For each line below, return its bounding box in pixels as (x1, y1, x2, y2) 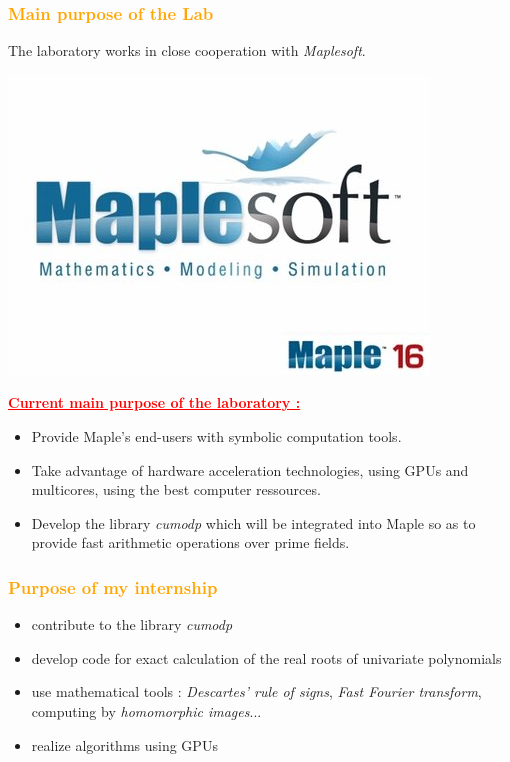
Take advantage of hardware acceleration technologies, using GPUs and (31, 459, 469, 480)
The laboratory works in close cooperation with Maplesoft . (8, 40, 366, 61)
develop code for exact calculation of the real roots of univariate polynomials (31, 647, 502, 668)
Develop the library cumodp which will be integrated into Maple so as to (31, 512, 476, 533)
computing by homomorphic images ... (31, 700, 262, 721)
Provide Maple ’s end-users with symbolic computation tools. (31, 426, 402, 446)
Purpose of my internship (8, 574, 218, 599)
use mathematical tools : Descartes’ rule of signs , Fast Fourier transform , (31, 681, 482, 702)
